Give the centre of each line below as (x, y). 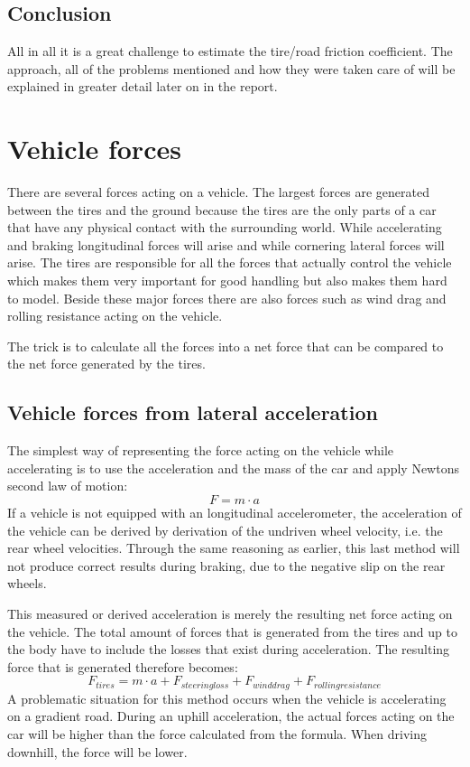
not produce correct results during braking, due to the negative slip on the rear (226, 565)
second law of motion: (68, 486)
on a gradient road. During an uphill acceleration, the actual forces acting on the (231, 716)
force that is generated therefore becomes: (123, 666)
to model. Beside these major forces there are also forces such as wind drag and (227, 298)
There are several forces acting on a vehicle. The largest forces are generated (218, 192)
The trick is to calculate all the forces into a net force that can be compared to (226, 346)
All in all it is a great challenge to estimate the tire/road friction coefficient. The (230, 51)
